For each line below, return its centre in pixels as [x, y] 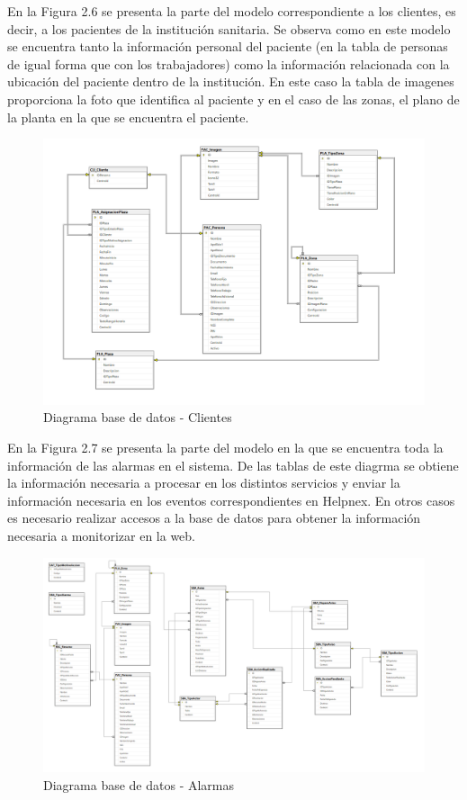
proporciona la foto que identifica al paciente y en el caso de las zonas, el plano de [233, 99]
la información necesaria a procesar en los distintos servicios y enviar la [204, 483]
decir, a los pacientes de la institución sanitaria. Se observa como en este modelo [229, 28]
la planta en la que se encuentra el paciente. [128, 117]
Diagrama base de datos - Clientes [138, 417]
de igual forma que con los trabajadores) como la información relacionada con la [229, 63]
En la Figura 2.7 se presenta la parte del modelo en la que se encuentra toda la [225, 447]
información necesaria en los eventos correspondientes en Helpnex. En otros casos [231, 500]
